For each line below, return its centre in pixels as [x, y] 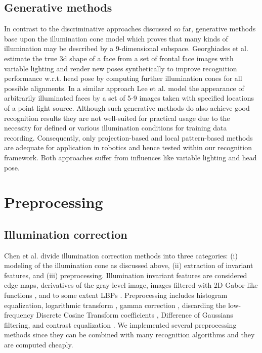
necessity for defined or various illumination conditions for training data [116, 128]
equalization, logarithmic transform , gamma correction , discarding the [115, 305]
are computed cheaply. [39, 345]
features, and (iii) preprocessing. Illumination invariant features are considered [126, 275]
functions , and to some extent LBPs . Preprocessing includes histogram [116, 295]
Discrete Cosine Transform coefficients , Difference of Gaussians [135, 315]
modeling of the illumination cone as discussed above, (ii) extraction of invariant [129, 265]
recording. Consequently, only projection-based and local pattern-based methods [128, 137]
